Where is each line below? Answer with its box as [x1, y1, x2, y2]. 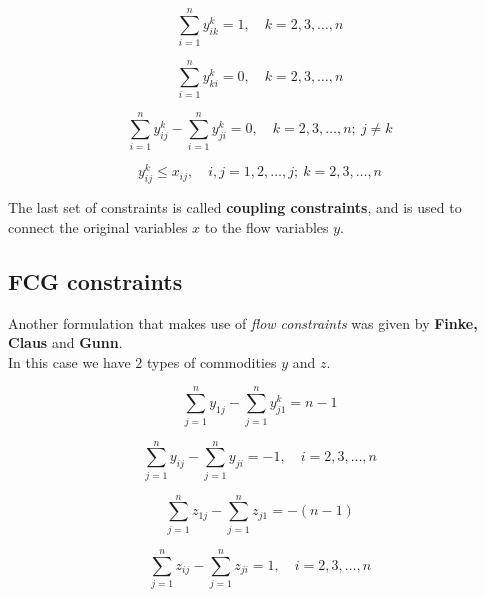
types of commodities [146, 351, 277, 372]
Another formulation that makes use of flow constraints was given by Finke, [8, 312, 478, 333]
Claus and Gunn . [8, 332, 123, 353]
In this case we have [8, 351, 131, 372]
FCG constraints [8, 265, 183, 296]
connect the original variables [8, 216, 188, 237]
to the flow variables [204, 216, 329, 237]
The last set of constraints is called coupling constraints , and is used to [8, 197, 462, 218]
